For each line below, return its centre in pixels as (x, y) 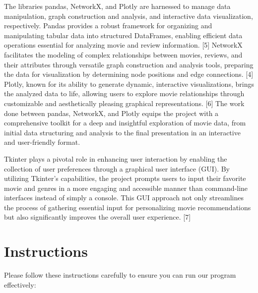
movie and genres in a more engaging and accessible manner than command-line (126, 188)
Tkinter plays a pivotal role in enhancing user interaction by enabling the (116, 158)
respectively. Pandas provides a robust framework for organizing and (108, 26)
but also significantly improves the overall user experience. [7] (97, 217)
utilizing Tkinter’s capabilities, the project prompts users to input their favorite (125, 178)
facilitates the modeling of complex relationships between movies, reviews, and (123, 54)
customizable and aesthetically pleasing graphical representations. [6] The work (124, 103)
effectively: (20, 284)
